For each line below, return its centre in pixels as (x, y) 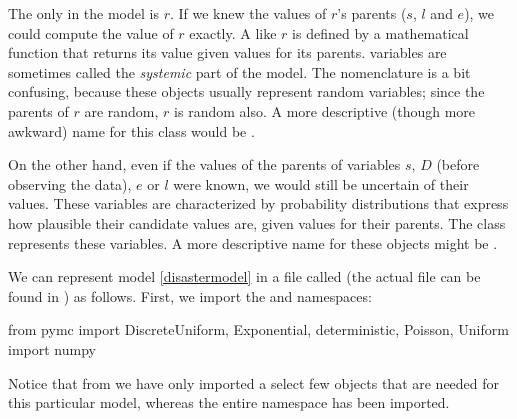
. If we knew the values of (248, 13)
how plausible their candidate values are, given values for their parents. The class (257, 222)
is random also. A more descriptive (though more (325, 110)
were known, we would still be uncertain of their (321, 183)
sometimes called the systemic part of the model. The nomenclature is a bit (239, 71)
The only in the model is (83, 13)
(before (458, 164)
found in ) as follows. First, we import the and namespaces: (190, 295)
